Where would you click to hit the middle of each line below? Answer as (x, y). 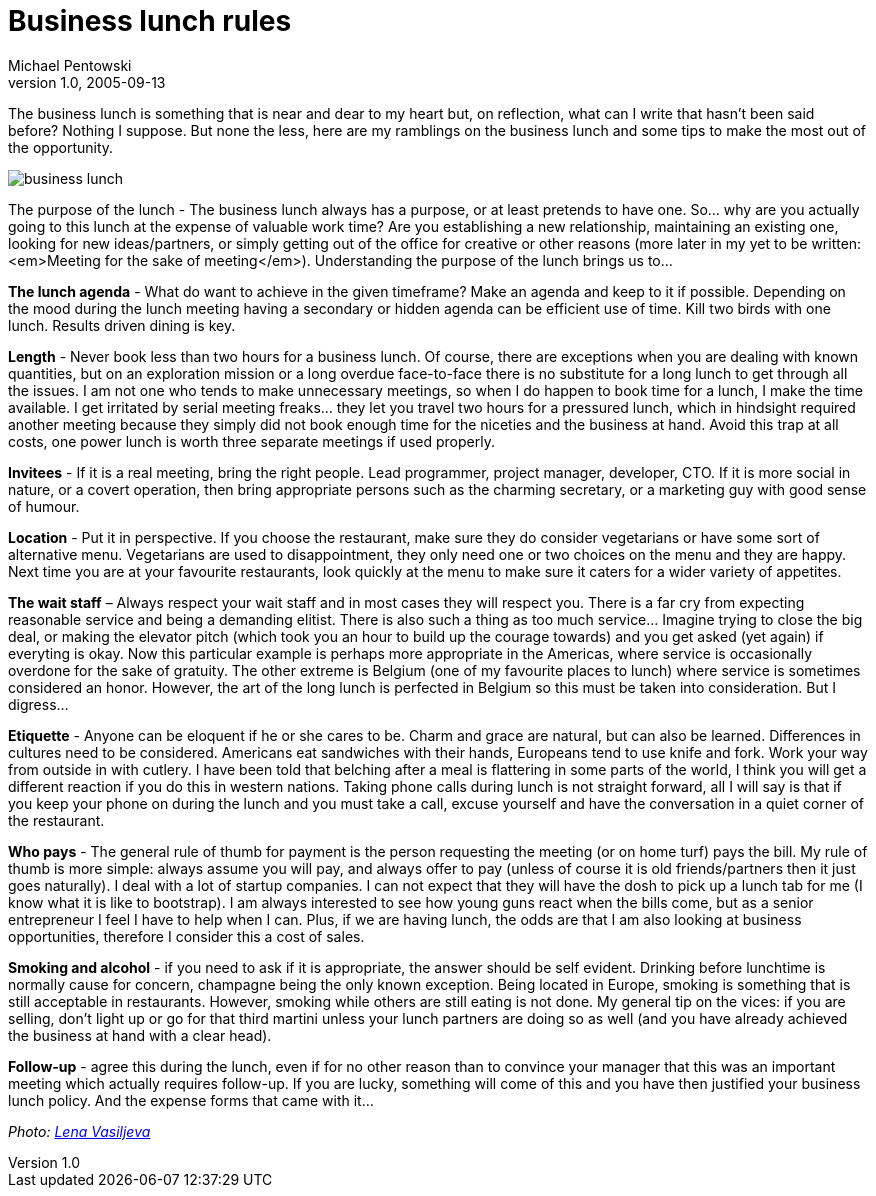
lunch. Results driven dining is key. (122, 325)
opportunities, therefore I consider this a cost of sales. (186, 936)
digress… (38, 704)
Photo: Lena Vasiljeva (79, 1131)
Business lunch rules (150, 21)
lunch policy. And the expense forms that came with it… (191, 1100)
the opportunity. (61, 147)
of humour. (44, 506)
